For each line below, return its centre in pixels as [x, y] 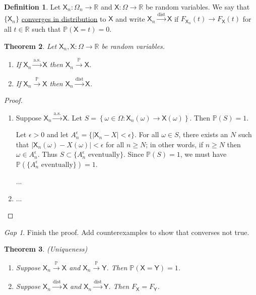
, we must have [203, 154]
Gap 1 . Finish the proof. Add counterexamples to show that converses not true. [127, 232]
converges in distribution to [64, 18]
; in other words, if [174, 144]
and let [57, 134]
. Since [134, 154]
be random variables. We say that [198, 7]
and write [130, 18]
